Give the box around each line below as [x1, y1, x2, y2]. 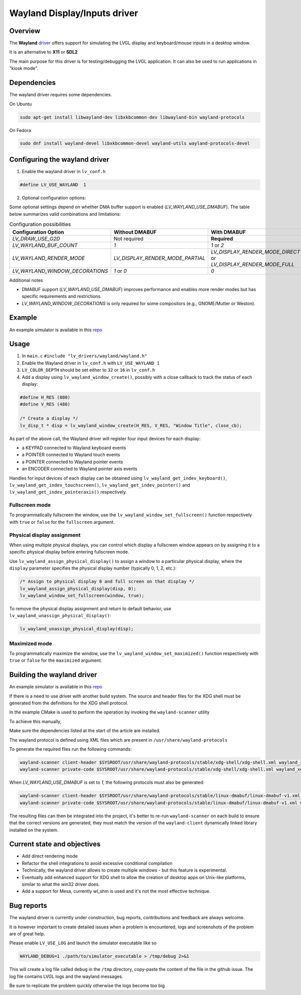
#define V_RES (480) [20, 401, 70, 407]
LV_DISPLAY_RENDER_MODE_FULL [211, 261, 294, 268]
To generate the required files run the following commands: [9, 746, 132, 752]
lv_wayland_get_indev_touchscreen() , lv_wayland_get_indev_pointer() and [9, 482, 191, 488]
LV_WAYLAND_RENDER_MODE [12, 254, 85, 261]
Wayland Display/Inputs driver [9, 8, 138, 19]
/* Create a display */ [20, 415, 79, 421]
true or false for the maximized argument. [9, 657, 102, 663]
